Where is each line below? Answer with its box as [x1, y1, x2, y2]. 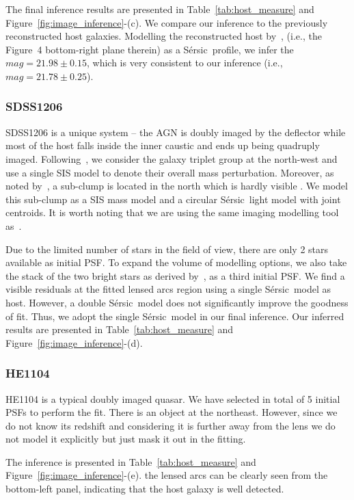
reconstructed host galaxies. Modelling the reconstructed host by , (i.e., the [5, 29, 322, 43]
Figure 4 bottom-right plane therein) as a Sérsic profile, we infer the [5, 42, 294, 56]
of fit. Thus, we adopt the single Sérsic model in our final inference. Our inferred [5, 308, 344, 323]
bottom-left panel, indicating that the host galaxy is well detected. [5, 482, 284, 496]
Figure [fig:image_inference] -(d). [5, 335, 143, 350]
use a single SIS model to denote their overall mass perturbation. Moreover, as [5, 165, 334, 179]
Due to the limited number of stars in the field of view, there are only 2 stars [5, 241, 329, 256]
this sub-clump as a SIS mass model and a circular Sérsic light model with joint [5, 192, 341, 206]
